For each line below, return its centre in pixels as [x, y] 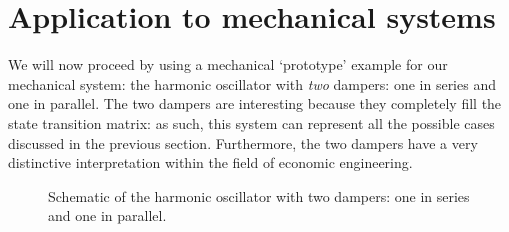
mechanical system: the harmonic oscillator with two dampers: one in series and [252, 83]
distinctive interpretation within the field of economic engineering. [210, 162]
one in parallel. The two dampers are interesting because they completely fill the [255, 103]
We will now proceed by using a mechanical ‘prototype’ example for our [228, 64]
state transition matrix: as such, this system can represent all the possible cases [251, 122]
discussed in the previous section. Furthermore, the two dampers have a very [243, 142]
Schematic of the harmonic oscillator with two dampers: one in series [259, 195]
